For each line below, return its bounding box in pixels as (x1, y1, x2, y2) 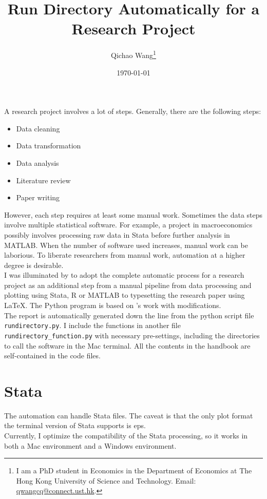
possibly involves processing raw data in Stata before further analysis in (4, 229, 230, 240)
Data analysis (16, 157, 59, 168)
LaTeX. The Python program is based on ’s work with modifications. (4, 300, 221, 311)
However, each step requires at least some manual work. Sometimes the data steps (4, 209, 263, 220)
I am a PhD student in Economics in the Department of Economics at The (16, 465, 252, 476)
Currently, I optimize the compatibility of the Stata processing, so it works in (4, 430, 248, 441)
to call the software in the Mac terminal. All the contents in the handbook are (4, 340, 251, 351)
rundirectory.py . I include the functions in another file (4, 320, 181, 331)
